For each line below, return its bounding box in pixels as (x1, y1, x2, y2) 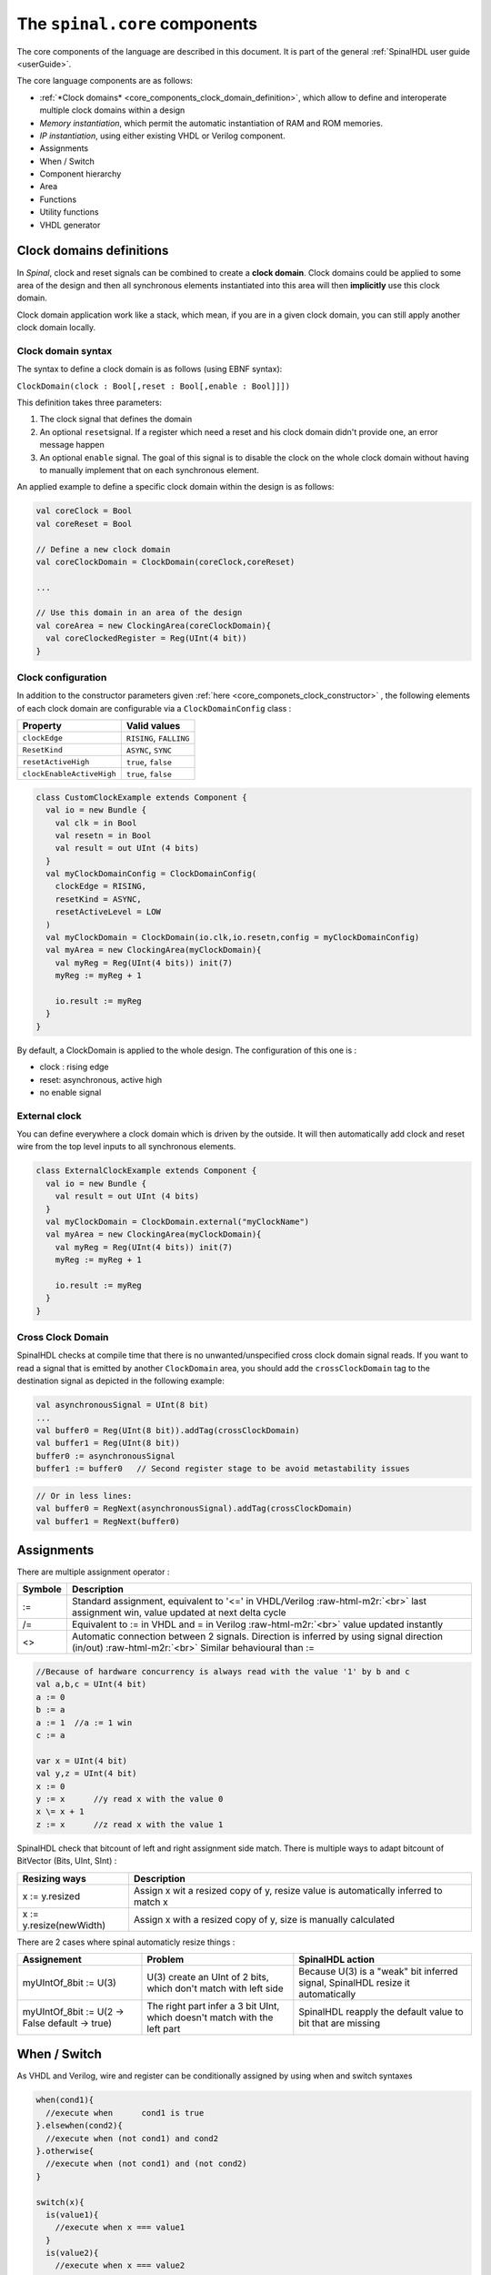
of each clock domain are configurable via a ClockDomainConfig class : (16, 703, 292, 713)
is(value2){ (45, 2248, 99, 2259)
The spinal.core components (16, 14, 258, 34)
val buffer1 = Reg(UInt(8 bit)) (35, 1438, 181, 1449)
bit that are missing (298, 2017, 381, 2029)
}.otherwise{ (35, 2146, 95, 2156)
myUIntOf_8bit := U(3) (22, 1976, 117, 1988)
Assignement (22, 1953, 82, 1966)
